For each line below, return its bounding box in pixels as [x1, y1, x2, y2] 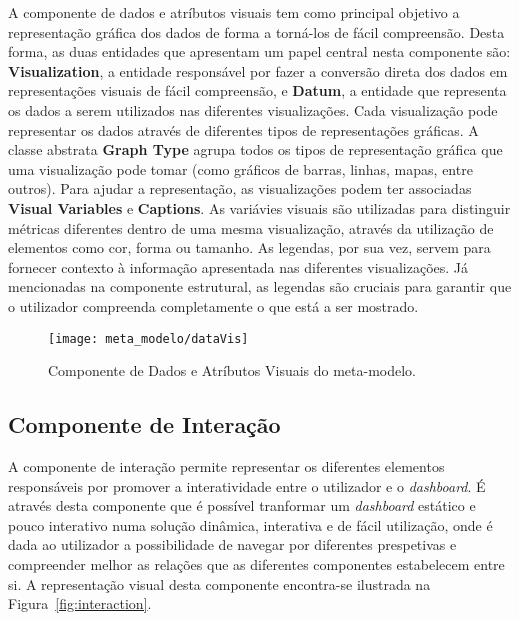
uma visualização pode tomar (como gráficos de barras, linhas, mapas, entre [8, 158, 473, 179]
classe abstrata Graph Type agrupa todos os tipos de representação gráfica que [8, 139, 503, 160]
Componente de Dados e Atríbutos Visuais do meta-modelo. [48, 360, 417, 381]
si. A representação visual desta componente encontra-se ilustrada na [8, 573, 431, 594]
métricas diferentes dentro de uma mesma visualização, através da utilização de [8, 217, 494, 238]
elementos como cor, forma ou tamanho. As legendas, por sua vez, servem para [8, 237, 491, 258]
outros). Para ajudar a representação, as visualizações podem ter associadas [8, 178, 472, 199]
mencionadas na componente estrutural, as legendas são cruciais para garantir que [8, 276, 512, 297]
